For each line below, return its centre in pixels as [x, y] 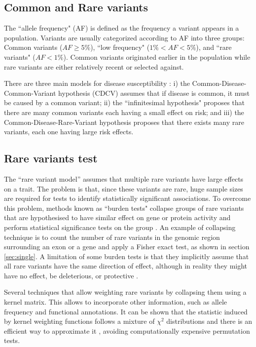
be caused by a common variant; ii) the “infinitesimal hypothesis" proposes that [124, 102]
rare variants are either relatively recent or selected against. [94, 66]
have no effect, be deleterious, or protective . [71, 275]
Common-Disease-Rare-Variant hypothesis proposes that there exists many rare [124, 122]
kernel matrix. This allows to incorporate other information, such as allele [116, 302]
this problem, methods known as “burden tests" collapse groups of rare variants [124, 208]
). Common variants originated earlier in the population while [157, 57]
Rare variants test [51, 158]
